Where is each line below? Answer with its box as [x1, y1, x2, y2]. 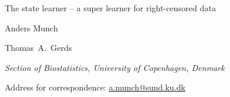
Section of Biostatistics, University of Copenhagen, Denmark [5, 61, 225, 73]
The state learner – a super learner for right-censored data [5, 2, 216, 14]
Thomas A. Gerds [5, 41, 72, 54]
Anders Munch [5, 21, 58, 34]
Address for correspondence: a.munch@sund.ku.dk [5, 81, 186, 93]
